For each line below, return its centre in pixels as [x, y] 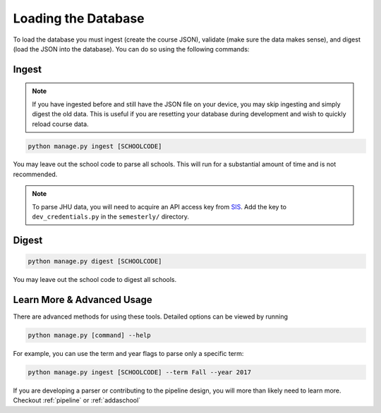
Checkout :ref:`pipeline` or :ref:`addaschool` [77, 400]
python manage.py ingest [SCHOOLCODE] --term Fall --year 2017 [140, 372]
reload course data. [60, 124]
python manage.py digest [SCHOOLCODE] [95, 261]
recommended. [35, 174]
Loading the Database [79, 18]
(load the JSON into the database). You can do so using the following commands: [131, 49]
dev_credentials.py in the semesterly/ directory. [111, 217]
